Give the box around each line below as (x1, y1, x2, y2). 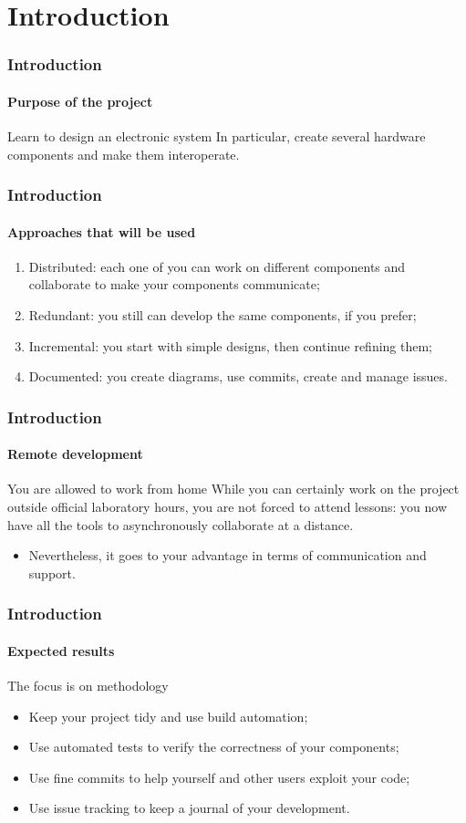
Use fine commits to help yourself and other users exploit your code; (28, 767, 410, 787)
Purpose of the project (7, 91, 153, 110)
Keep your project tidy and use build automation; (28, 706, 308, 725)
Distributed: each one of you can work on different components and (28, 256, 406, 276)
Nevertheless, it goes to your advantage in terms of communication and (28, 546, 427, 565)
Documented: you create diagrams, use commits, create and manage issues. (28, 367, 448, 386)
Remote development (7, 444, 143, 464)
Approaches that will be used (7, 222, 196, 241)
